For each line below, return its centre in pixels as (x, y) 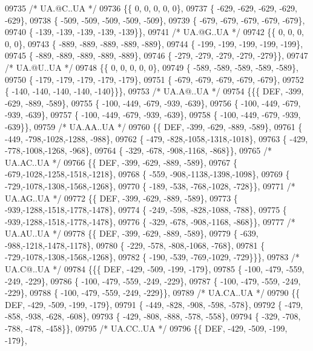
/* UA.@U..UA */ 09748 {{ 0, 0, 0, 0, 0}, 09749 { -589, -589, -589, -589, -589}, (152, 67)
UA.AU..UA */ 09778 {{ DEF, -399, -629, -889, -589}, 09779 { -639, (132, 233)
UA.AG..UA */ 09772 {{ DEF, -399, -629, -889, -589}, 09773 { (121, 198)
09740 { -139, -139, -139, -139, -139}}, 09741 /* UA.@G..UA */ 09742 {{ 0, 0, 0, (154, 32)
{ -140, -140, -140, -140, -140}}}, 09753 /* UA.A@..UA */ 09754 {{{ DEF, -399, (154, 91)
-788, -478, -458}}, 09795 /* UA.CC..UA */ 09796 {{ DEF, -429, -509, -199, (146, 328)
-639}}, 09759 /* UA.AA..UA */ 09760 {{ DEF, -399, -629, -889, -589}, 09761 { (154, 126)
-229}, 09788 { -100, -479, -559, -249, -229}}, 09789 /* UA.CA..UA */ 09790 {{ (153, 293)
